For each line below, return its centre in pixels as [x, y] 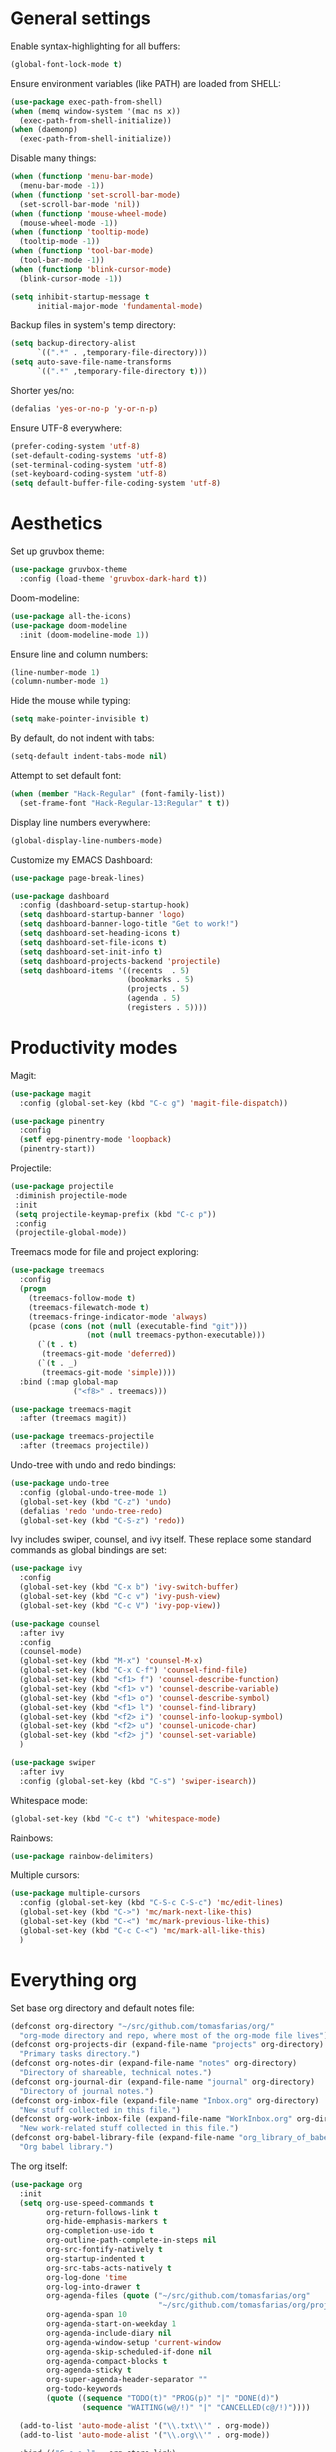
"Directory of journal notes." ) [87, 2091]
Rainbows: [32, 1838]
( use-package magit [51, 1093]
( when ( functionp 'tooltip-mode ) [80, 232]
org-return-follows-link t [102, 2212]
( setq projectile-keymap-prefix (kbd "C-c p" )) [115, 1214]
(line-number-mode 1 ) [55, 672]
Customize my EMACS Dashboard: [81, 859]
